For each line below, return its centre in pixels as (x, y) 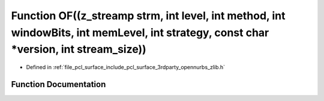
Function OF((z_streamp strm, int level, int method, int (148, 16)
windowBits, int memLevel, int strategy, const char (140, 32)
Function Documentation (58, 84)
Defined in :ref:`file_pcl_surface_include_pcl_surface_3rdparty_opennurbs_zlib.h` (125, 67)
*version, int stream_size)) (79, 50)
